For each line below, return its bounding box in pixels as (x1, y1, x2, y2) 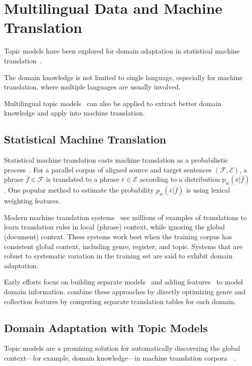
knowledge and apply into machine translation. (4, 108, 145, 118)
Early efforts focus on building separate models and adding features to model (4, 277, 243, 287)
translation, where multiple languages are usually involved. (4, 82, 181, 92)
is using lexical (186, 185, 230, 195)
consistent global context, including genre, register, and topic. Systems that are (4, 241, 243, 251)
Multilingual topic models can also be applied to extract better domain (4, 98, 222, 108)
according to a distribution (140, 174, 220, 184)
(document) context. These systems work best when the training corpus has (4, 231, 232, 242)
